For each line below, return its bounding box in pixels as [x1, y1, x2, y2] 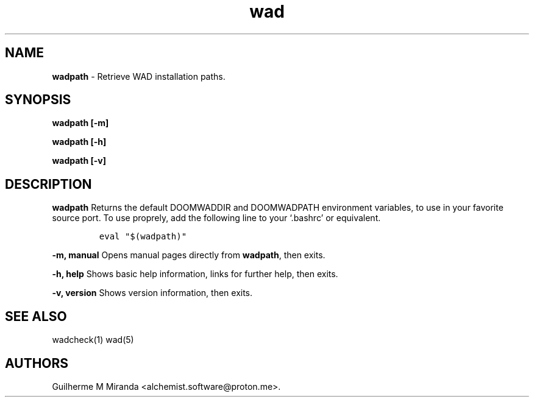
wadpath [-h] [52, 136, 107, 147]
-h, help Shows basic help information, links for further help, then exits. [52, 269, 338, 280]
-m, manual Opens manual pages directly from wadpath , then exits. [52, 250, 326, 261]
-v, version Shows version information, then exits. [52, 287, 253, 298]
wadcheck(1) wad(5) [52, 334, 134, 345]
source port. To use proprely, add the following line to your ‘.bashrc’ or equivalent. [52, 213, 381, 224]
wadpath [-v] [52, 155, 106, 166]
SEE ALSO [5, 308, 67, 324]
